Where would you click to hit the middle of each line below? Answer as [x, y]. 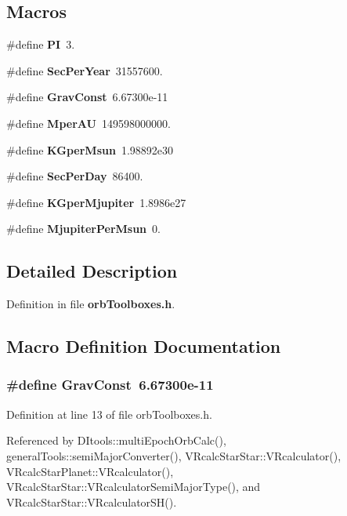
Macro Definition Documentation [144, 346]
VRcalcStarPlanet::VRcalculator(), [90, 471]
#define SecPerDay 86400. [75, 176]
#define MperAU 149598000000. [89, 123]
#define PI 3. [41, 44]
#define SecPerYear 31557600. [85, 70]
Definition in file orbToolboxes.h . [91, 304]
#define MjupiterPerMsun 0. [83, 229]
